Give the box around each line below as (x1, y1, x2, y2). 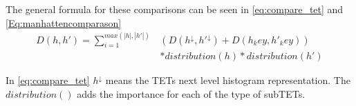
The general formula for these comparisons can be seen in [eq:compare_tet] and (6, 2, 344, 16)
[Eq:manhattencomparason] (6, 15, 122, 30)
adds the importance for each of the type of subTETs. (77, 87, 306, 101)
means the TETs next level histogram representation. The (105, 73, 350, 87)
